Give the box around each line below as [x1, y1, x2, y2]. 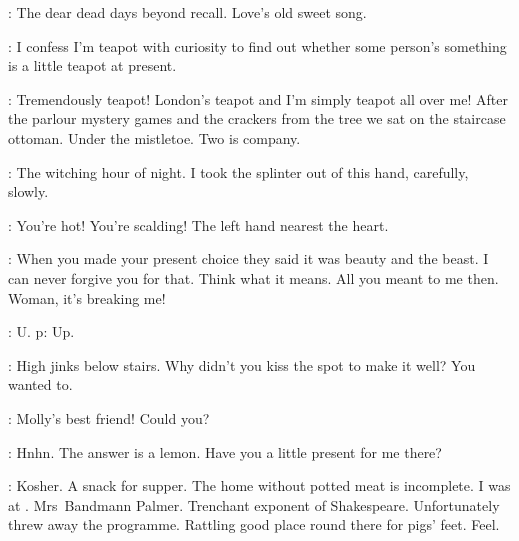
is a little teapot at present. [8, 55, 177, 76]
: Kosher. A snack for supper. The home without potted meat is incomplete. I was [8, 475, 511, 496]
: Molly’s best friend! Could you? [8, 407, 210, 428]
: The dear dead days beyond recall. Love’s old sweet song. [8, 2, 367, 22]
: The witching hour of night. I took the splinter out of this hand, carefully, [8, 161, 469, 182]
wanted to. [8, 374, 73, 395]
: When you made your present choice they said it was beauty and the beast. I [8, 248, 489, 269]
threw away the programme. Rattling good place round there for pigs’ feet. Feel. [8, 514, 500, 535]
